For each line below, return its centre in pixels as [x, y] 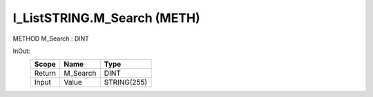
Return [45, 74]
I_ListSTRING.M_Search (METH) [106, 18]
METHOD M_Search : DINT [51, 39]
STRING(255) [126, 83]
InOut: [21, 51]
